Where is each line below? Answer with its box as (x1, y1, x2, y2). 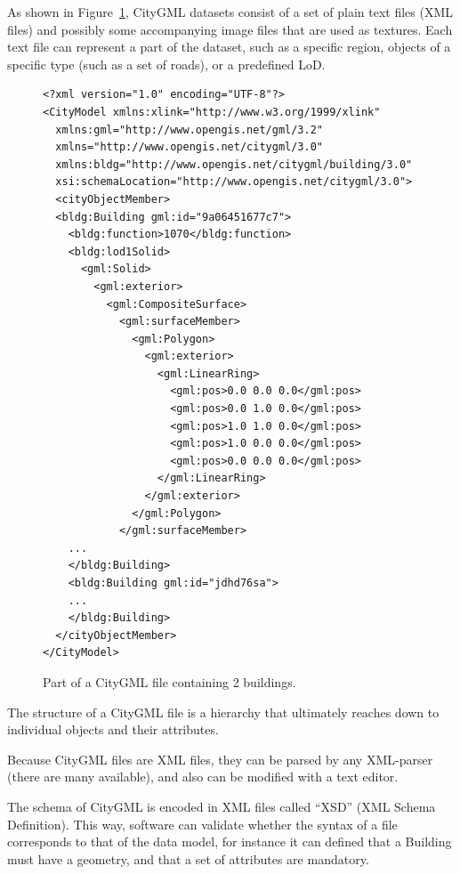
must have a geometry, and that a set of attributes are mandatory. (7, 849, 369, 868)
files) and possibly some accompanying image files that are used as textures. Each (7, 20, 453, 38)
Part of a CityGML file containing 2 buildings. (43, 672, 296, 691)
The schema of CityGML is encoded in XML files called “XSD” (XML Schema (7, 797, 436, 815)
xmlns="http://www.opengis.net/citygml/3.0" (55, 141, 323, 154)
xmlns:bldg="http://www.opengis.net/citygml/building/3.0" (55, 158, 413, 171)
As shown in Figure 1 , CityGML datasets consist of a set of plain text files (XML (7, 3, 454, 20)
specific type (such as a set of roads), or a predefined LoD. (7, 54, 326, 73)
